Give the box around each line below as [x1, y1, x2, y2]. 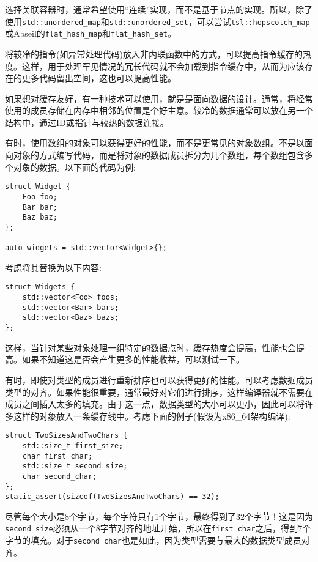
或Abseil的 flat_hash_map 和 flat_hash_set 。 [5, 27, 176, 40]
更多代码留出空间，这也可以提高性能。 [21, 72, 176, 84]
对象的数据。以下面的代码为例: [13, 160, 136, 173]
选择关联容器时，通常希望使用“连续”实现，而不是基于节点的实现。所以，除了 [5, 3, 313, 15]
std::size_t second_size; [22, 462, 128, 471]
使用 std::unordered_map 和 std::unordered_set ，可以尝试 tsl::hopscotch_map [5, 15, 310, 28]
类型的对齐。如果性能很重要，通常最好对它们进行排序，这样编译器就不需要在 [5, 385, 313, 398]
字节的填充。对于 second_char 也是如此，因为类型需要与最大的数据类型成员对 [5, 534, 310, 547]
